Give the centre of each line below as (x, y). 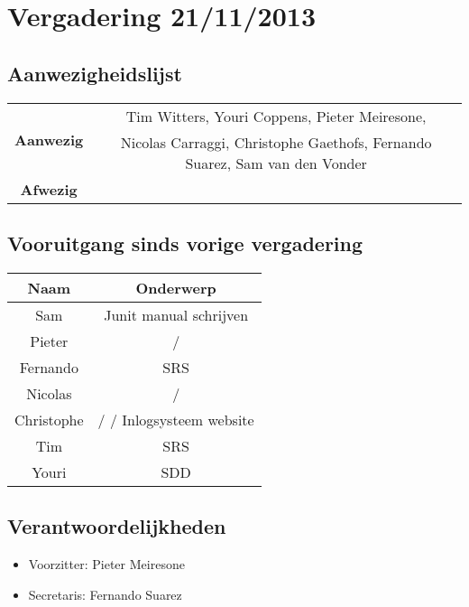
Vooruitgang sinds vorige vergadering (185, 243)
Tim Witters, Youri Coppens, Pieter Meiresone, (276, 116)
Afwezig (49, 189)
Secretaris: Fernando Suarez (105, 594)
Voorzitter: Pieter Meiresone (106, 563)
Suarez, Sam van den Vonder (276, 163)
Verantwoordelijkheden (117, 526)
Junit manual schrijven (176, 314)
